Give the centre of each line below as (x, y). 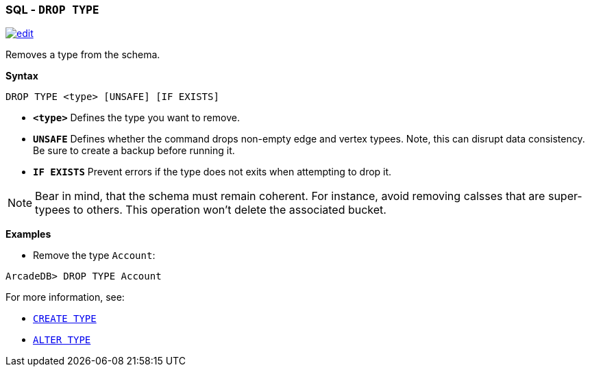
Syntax (22, 76)
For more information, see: (65, 297)
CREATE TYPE (65, 319)
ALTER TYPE (62, 340)
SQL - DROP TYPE (52, 10)
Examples (28, 234)
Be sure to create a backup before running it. (134, 151)
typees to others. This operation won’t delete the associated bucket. (211, 210)
